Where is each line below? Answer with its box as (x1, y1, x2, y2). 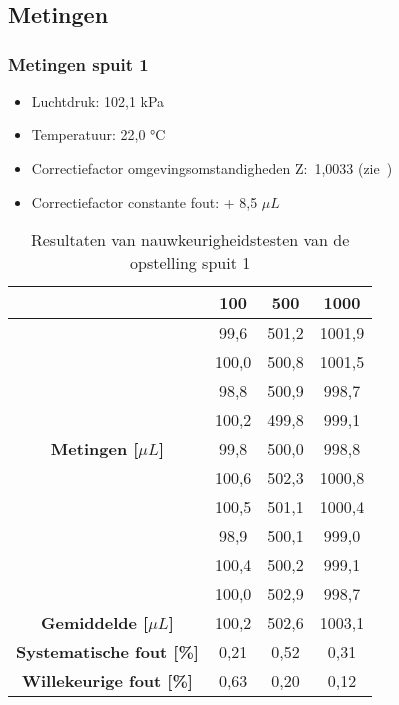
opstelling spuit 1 (130, 251, 251, 275)
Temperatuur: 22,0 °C (31, 124, 166, 145)
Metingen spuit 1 (8, 51, 149, 76)
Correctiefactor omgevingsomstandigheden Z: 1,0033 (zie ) (31, 157, 393, 178)
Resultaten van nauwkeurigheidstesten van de (30, 228, 350, 252)
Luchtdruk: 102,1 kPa (31, 90, 165, 111)
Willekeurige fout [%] (21, 669, 193, 693)
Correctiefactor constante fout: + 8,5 (31, 191, 258, 212)
